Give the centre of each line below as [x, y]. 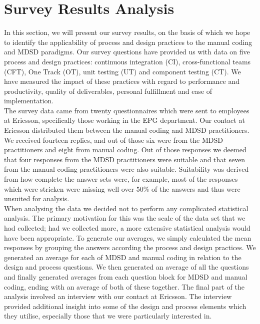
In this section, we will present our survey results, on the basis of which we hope [127, 32]
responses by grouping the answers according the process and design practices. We [130, 247]
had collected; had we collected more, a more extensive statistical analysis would [127, 228]
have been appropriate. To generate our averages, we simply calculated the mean [128, 237]
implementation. [29, 101]
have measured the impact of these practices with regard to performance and [122, 81]
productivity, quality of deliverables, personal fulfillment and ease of [108, 91]
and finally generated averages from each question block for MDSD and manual [126, 276]
